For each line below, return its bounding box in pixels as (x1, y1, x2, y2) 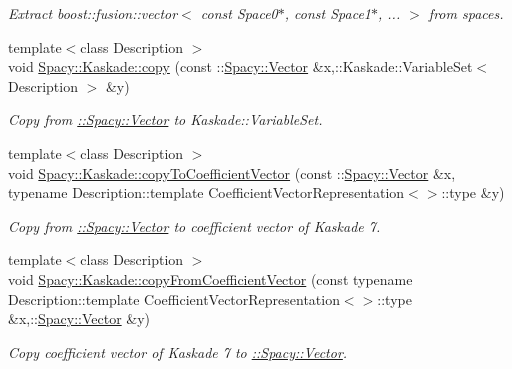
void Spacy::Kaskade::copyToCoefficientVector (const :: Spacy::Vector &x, (8, 162, 456, 183)
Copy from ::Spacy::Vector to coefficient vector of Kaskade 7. (8, 215, 381, 236)
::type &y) (441, 182, 505, 203)
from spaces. (428, 3, 504, 23)
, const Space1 (284, 3, 371, 23)
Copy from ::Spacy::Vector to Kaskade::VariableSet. (8, 109, 323, 130)
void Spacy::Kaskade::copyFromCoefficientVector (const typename (8, 268, 413, 289)
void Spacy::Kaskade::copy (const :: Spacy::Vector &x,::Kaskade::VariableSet (8, 56, 473, 77)
